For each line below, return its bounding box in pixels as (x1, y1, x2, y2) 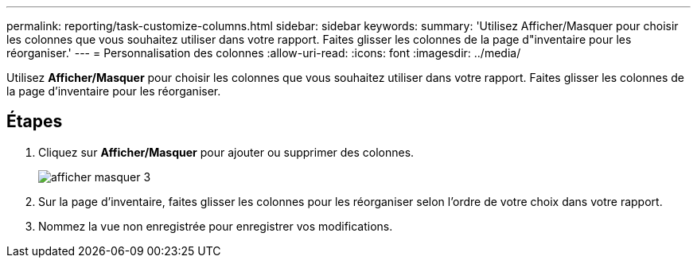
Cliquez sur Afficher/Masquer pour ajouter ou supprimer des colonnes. (38, 145, 415, 159)
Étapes (6, 111, 63, 132)
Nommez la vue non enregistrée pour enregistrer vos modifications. (38, 219, 393, 233)
